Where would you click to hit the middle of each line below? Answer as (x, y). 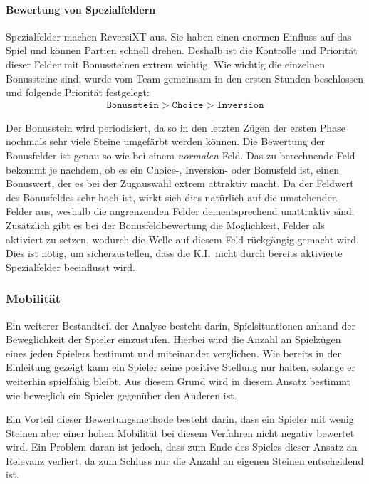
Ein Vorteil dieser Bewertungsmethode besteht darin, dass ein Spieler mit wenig (180, 419)
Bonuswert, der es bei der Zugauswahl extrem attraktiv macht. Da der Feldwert (180, 183)
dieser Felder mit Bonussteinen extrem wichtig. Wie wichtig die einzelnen (165, 64)
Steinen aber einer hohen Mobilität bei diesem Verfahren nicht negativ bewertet (180, 432)
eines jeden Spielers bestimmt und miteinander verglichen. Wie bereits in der (174, 353)
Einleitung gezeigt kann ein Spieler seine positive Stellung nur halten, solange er (181, 367)
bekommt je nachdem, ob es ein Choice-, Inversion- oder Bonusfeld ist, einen (172, 169)
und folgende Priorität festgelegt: (78, 92)
